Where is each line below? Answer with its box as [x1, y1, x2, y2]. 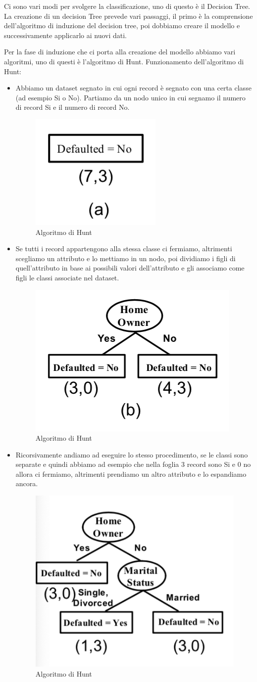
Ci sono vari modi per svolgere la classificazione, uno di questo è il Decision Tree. [4, 1, 250, 11]
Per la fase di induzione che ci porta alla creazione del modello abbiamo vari [4, 46, 236, 57]
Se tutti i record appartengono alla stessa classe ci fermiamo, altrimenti [15, 243, 232, 254]
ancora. [15, 478, 38, 489]
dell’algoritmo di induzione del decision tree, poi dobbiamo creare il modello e [4, 20, 240, 31]
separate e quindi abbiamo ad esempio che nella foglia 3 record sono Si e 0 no [15, 459, 251, 469]
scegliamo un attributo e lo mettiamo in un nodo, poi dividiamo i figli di [15, 253, 236, 263]
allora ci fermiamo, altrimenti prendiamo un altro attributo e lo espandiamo [15, 468, 247, 479]
